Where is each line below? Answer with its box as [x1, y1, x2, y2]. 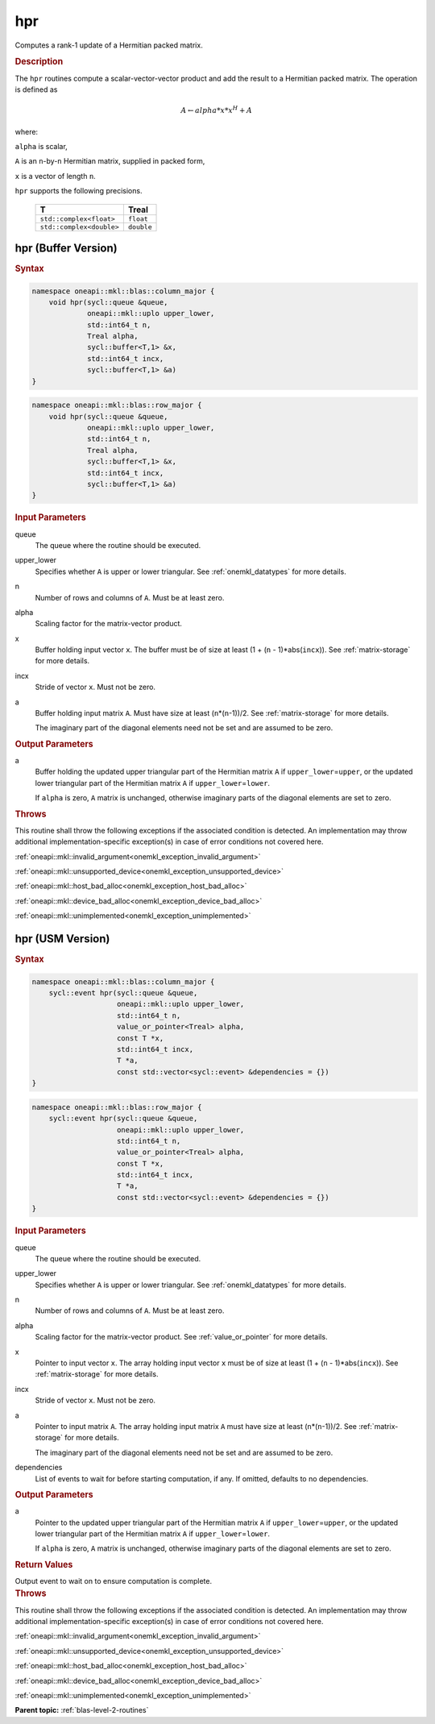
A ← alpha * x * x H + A [180, 105, 253, 115]
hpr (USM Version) [14, 932, 110, 946]
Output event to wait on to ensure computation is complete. [14, 1577, 213, 1586]
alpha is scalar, [14, 141, 68, 151]
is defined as [14, 85, 58, 94]
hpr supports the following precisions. [14, 186, 143, 196]
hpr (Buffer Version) [14, 241, 118, 255]
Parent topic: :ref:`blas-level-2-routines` [14, 1705, 149, 1715]
